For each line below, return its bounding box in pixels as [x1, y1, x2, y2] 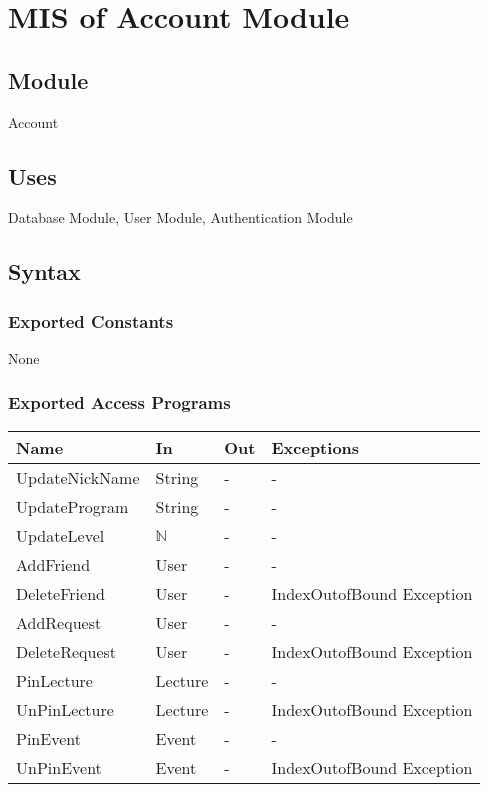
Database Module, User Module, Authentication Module [8, 207, 353, 228]
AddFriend [16, 552, 91, 576]
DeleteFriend [16, 581, 105, 605]
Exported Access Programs [8, 390, 231, 415]
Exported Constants [8, 308, 174, 333]
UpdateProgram [16, 494, 129, 518]
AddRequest [16, 610, 102, 634]
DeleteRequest [16, 639, 117, 663]
